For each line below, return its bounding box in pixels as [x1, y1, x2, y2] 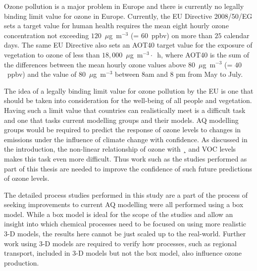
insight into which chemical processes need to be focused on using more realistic [4, 218, 247, 229]
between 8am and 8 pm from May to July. [115, 69, 243, 79]
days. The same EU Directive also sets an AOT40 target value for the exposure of [4, 40, 253, 50]
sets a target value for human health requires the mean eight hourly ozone [4, 20, 229, 31]
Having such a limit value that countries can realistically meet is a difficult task [4, 105, 246, 115]
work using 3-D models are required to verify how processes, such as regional [4, 238, 237, 248]
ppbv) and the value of [7, 69, 77, 79]
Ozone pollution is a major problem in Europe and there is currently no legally [4, 1, 244, 11]
